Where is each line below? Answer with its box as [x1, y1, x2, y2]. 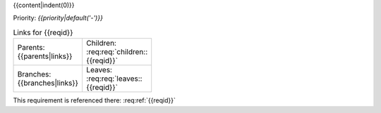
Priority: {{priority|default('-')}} [13, 14, 104, 22]
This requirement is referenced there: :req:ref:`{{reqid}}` [13, 96, 176, 105]
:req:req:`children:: [85, 47, 148, 57]
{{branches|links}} [17, 78, 79, 88]
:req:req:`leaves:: [85, 74, 143, 84]
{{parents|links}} [17, 51, 73, 61]
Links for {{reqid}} [13, 27, 73, 37]
